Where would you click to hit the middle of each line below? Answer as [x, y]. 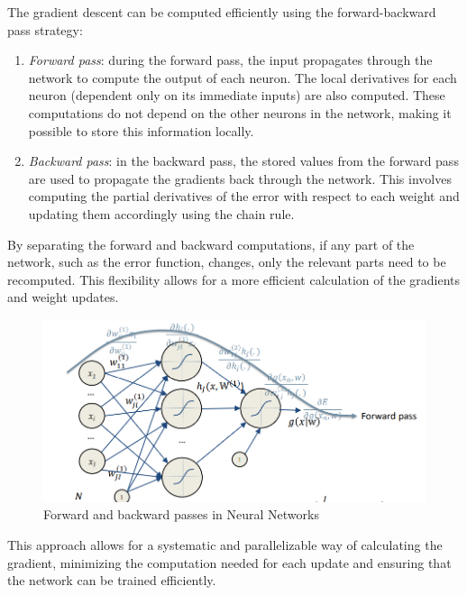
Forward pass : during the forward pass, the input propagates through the [230, 60]
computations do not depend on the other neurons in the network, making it [240, 112]
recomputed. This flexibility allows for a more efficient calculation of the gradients [234, 279]
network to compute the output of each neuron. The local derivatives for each [243, 77]
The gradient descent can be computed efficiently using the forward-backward [222, 12]
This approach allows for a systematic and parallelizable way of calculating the [225, 545]
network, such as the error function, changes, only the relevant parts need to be [227, 262]
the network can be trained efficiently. [112, 580]
